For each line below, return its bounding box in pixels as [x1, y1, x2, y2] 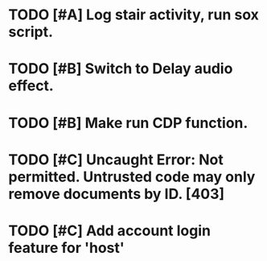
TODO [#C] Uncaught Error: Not [8, 151, 224, 168]
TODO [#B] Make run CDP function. [8, 114, 249, 132]
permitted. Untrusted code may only [8, 168, 256, 186]
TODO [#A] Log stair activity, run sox [8, 6, 260, 24]
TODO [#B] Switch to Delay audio [8, 60, 233, 78]
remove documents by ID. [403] [8, 184, 225, 203]
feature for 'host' [8, 238, 125, 257]
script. [8, 23, 54, 41]
